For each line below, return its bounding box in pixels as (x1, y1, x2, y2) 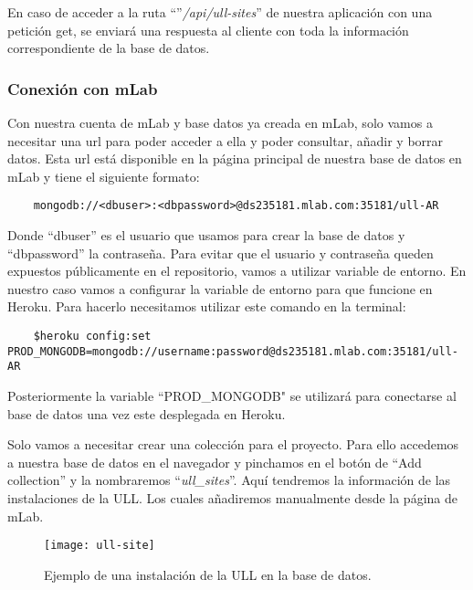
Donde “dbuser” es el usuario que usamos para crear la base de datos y (7, 226, 405, 245)
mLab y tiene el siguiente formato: (7, 166, 200, 185)
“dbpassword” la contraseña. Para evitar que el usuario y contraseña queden (7, 243, 434, 262)
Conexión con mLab (7, 77, 158, 100)
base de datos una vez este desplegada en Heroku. (7, 404, 286, 423)
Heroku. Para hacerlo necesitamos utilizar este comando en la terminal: (7, 297, 406, 316)
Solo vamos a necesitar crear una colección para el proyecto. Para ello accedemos (7, 435, 459, 454)
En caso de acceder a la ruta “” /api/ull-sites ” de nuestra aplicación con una (7, 3, 433, 21)
